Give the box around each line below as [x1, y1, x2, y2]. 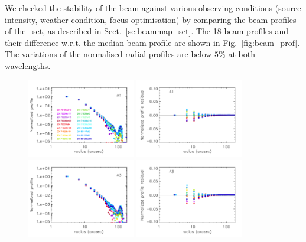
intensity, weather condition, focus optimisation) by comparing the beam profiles [5, 13, 297, 25]
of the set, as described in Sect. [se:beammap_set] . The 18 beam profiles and [5, 25, 289, 37]
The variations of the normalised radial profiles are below [5, 48, 212, 60]
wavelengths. [5, 59, 51, 71]
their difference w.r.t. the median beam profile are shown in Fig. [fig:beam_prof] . [5, 36, 300, 48]
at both [228, 48, 255, 60]
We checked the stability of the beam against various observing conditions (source [5, 2, 301, 14]
